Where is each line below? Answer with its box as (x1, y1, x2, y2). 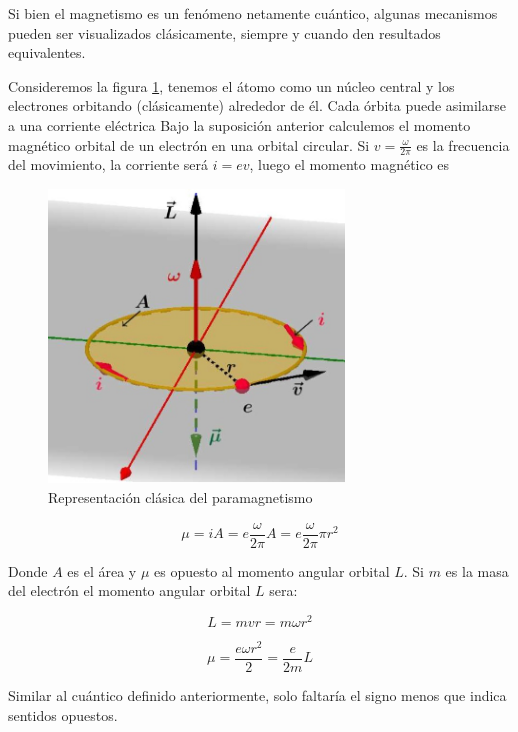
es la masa (445, 560, 509, 581)
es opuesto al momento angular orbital (154, 560, 390, 581)
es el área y (67, 560, 137, 581)
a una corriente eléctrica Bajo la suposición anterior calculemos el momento (8, 114, 471, 135)
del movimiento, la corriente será (8, 154, 209, 175)
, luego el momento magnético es (249, 154, 450, 175)
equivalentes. (8, 42, 86, 63)
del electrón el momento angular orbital (8, 580, 251, 601)
